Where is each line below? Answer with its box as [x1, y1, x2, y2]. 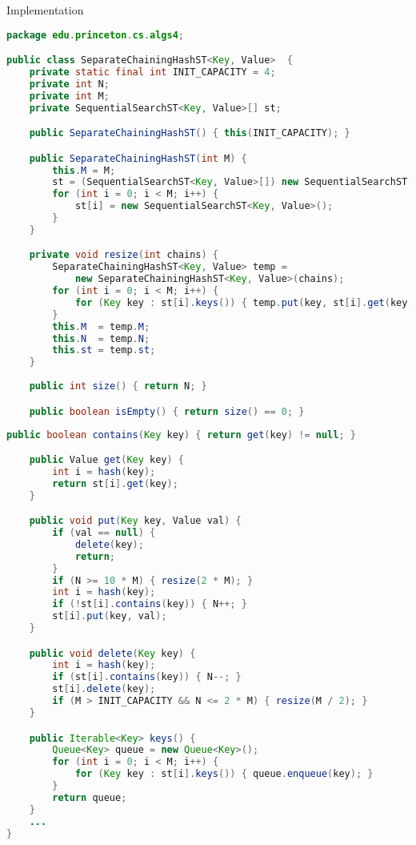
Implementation [6, 2, 84, 18]
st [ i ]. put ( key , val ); [52, 610, 167, 622]
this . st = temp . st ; [52, 344, 156, 356]
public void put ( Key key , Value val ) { [29, 515, 242, 527]
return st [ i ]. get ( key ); [52, 477, 178, 489]
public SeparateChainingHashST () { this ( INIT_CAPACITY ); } [29, 127, 350, 139]
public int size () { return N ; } [29, 380, 207, 392]
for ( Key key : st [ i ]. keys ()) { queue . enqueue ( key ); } [74, 768, 374, 780]
